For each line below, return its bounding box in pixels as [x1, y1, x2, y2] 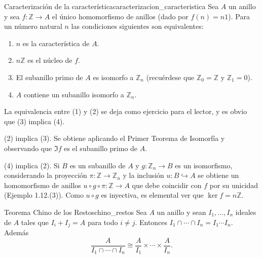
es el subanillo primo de [64, 142, 138, 153]
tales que [21, 216, 49, 227]
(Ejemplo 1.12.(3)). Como [4, 190, 84, 200]
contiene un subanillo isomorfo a [23, 89, 124, 99]
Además [4, 227, 29, 237]
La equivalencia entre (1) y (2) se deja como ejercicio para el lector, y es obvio [4, 106, 247, 117]
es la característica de [22, 38, 90, 48]
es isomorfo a [93, 71, 134, 82]
